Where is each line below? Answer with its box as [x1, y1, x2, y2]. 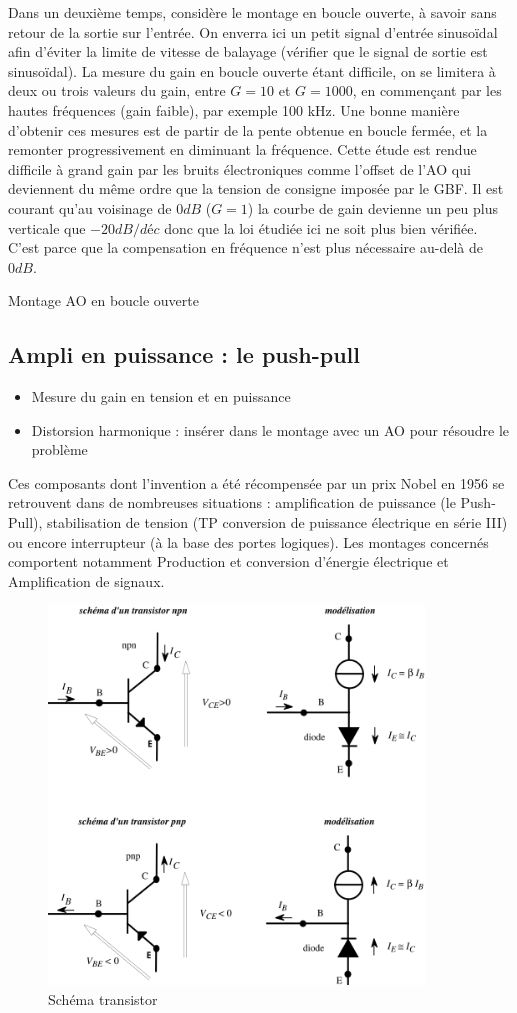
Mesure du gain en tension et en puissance [31, 386, 291, 407]
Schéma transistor [48, 988, 158, 1009]
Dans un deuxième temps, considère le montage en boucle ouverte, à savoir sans [8, 2, 497, 22]
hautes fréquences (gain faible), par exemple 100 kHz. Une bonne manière [8, 99, 460, 120]
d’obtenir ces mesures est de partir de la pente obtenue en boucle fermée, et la [8, 119, 488, 140]
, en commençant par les [352, 80, 502, 101]
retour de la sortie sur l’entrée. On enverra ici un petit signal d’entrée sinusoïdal [8, 21, 498, 42]
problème [31, 439, 88, 460]
